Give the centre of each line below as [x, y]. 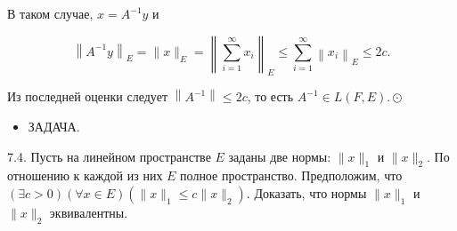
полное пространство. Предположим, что [291, 175]
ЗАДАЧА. [54, 126]
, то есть [270, 96]
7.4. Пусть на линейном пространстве [109, 156]
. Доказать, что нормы [306, 192]
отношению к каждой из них [85, 175]
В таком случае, [50, 13]
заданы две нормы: [280, 156]
